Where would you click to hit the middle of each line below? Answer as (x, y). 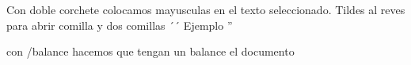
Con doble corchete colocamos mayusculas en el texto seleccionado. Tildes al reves (206, 9)
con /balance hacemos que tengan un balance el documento (150, 51)
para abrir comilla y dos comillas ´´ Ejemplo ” (120, 25)
